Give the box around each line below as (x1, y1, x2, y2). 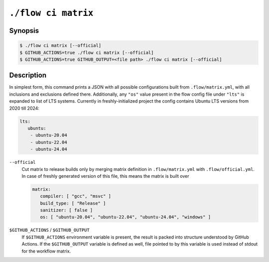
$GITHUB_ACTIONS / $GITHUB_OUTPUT (9, 227, 90, 233)
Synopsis (9, 26, 39, 35)
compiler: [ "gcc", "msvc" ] (40, 193, 112, 199)
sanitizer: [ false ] (40, 207, 93, 213)
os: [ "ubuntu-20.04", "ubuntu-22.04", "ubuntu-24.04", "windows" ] (40, 214, 211, 220)
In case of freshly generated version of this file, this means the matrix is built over (21, 173, 189, 179)
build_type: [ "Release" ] (40, 200, 106, 206)
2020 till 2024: (9, 105, 40, 111)
